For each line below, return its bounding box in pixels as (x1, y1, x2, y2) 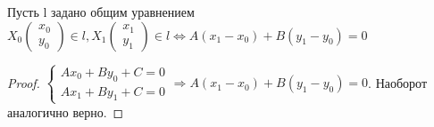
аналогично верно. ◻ (7, 102, 124, 121)
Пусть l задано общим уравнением (7, 3, 195, 20)
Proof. (7, 73, 40, 91)
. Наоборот (368, 73, 428, 91)
